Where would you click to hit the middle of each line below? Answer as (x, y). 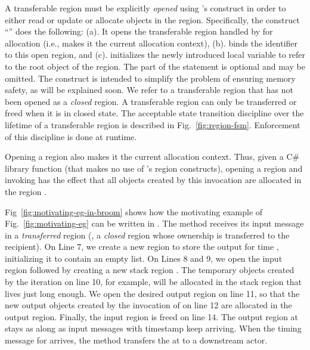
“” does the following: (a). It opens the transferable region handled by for (139, 31)
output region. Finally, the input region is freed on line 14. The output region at (152, 316)
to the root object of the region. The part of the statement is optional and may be (155, 66)
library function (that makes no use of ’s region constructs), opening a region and (154, 168)
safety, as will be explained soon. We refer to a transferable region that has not (149, 90)
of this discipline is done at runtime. (71, 136)
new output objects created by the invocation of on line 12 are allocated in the (148, 305)
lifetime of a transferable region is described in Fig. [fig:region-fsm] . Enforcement (153, 124)
